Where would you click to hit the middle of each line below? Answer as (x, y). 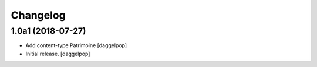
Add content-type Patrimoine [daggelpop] (76, 45)
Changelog (38, 15)
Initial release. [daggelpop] (58, 54)
